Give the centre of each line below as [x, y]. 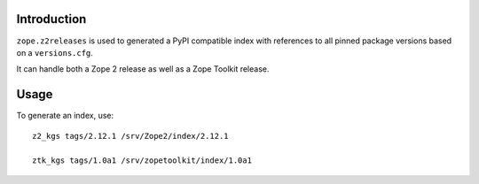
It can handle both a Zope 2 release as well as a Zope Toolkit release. [143, 69]
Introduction [51, 19]
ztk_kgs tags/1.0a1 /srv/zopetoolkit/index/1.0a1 [142, 161]
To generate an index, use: [65, 116]
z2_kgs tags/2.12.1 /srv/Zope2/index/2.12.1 [131, 136]
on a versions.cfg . [55, 52]
